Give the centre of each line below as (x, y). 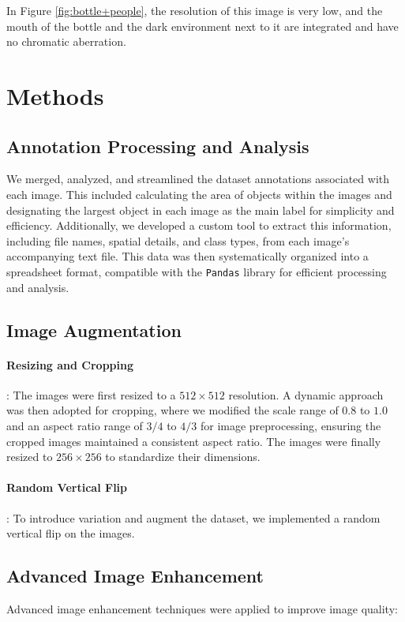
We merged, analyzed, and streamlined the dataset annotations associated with (198, 179)
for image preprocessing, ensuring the (291, 425)
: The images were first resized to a (91, 394)
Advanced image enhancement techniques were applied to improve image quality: (202, 608)
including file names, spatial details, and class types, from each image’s (178, 240)
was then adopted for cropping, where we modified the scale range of (172, 410)
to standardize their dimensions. (183, 457)
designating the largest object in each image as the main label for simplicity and (201, 210)
